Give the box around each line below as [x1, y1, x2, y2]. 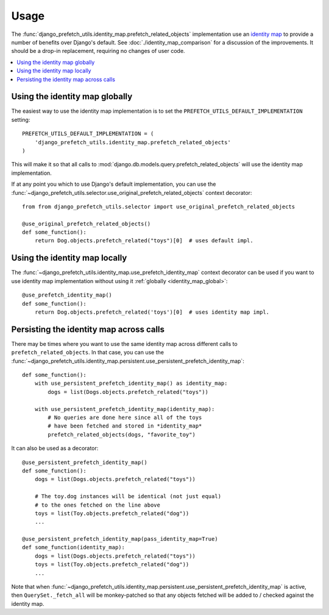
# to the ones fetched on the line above [34, 501, 161, 508]
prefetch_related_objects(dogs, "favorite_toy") [48, 431, 196, 438]
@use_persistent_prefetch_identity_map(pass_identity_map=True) [22, 536, 219, 543]
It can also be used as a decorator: [11, 445, 99, 452]
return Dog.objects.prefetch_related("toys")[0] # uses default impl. [34, 237, 253, 244]
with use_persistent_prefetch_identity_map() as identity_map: [34, 380, 228, 387]
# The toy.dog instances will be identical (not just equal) [34, 493, 222, 500]
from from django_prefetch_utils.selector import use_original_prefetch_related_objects [22, 203, 295, 210]
